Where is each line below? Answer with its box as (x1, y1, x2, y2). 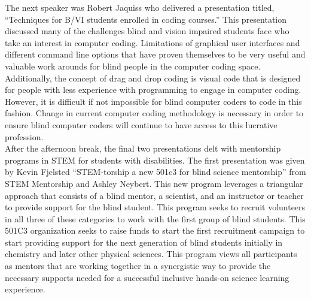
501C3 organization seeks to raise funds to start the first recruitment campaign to (5, 224, 305, 237)
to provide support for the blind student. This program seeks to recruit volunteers (5, 201, 306, 213)
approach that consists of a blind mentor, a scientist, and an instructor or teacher (5, 189, 304, 201)
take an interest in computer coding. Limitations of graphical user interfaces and (5, 36, 300, 49)
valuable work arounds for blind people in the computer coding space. (5, 59, 261, 72)
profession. (5, 130, 44, 143)
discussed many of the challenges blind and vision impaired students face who (5, 25, 289, 37)
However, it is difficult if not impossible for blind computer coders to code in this (5, 95, 302, 107)
